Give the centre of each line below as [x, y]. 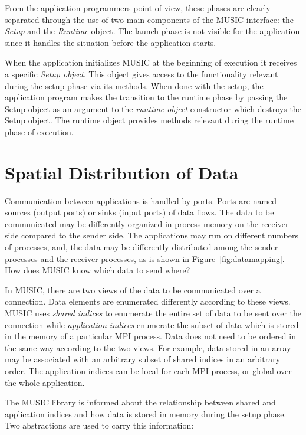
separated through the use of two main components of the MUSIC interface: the [149, 19]
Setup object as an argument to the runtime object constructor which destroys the [153, 108]
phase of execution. [39, 131]
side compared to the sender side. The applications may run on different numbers [152, 235]
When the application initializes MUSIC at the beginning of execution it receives [151, 62]
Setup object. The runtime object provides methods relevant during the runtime [149, 120]
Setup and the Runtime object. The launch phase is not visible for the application [152, 31]
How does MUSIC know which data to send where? [98, 270]
